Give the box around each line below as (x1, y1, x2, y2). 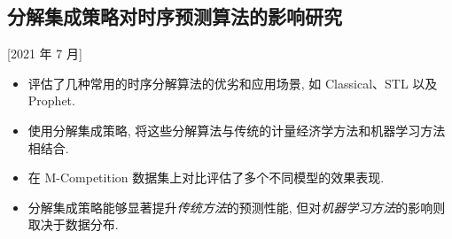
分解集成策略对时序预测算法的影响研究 (7, 3, 342, 30)
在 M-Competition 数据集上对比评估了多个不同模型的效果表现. (27, 168, 385, 187)
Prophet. (27, 91, 75, 110)
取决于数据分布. (27, 215, 119, 234)
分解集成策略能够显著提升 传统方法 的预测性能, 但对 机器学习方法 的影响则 (27, 197, 446, 216)
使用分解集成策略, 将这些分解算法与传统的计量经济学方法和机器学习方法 (27, 120, 446, 139)
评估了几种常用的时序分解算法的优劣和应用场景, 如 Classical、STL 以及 (27, 73, 438, 92)
